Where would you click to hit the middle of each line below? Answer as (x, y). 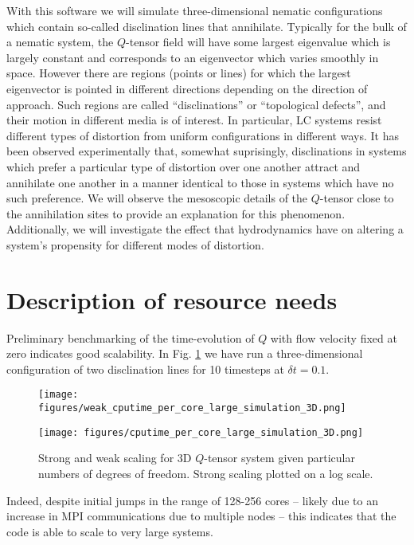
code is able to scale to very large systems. (110, 531)
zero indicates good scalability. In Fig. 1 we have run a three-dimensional (185, 353)
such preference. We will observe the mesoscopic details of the (157, 198)
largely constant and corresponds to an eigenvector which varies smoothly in (193, 57)
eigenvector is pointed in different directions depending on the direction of (187, 88)
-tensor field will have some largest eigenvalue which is (258, 42)
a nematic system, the (60, 42)
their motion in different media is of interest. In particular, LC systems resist (194, 120)
